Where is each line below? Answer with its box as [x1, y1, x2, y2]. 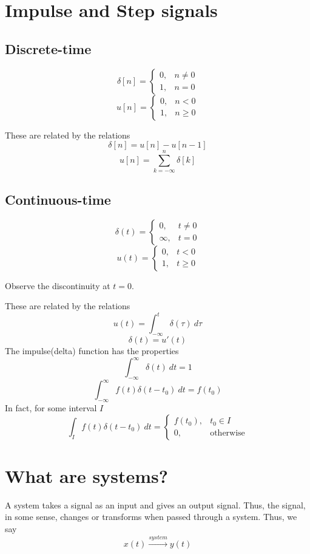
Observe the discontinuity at [5, 279, 110, 292]
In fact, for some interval [5, 402, 97, 414]
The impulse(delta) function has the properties [5, 344, 179, 357]
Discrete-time [5, 39, 92, 58]
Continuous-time [5, 190, 111, 208]
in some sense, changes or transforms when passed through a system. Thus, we [5, 510, 297, 523]
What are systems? [5, 463, 168, 488]
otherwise [210, 429, 245, 438]
